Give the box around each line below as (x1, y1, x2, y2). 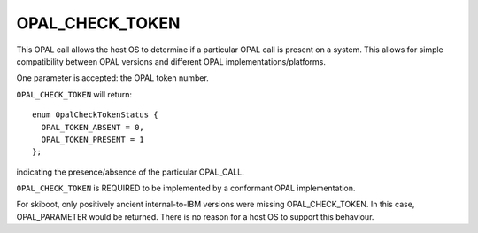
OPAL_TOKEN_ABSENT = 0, (41, 122, 145, 132)
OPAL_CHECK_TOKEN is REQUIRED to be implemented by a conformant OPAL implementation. (16, 183, 356, 194)
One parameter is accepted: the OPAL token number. (16, 73, 210, 83)
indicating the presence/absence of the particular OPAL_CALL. (16, 167, 245, 177)
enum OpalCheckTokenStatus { (32, 110, 158, 120)
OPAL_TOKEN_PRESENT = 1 (41, 134, 145, 144)
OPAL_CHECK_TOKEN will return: (16, 89, 133, 99)
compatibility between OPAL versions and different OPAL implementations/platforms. (16, 56, 327, 66)
